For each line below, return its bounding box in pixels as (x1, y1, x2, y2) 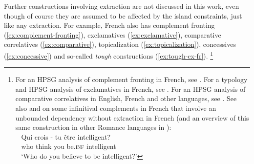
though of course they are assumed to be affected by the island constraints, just (4, 10, 242, 20)
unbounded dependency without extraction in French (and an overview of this (15, 112, 249, 123)
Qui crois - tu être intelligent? (21, 131, 110, 142)
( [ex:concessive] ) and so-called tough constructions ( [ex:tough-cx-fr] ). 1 (4, 49, 213, 61)
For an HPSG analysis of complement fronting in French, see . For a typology (15, 74, 248, 84)
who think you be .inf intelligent (21, 141, 116, 151)
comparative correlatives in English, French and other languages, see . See (15, 93, 237, 103)
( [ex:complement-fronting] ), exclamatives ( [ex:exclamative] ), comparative (4, 29, 221, 40)
